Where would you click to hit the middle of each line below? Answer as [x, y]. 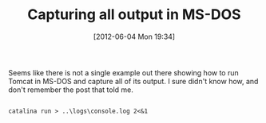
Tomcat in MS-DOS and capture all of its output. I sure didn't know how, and [133, 81]
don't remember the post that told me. [71, 90]
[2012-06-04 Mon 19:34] [134, 37]
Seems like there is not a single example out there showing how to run [124, 72]
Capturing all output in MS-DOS [134, 15]
